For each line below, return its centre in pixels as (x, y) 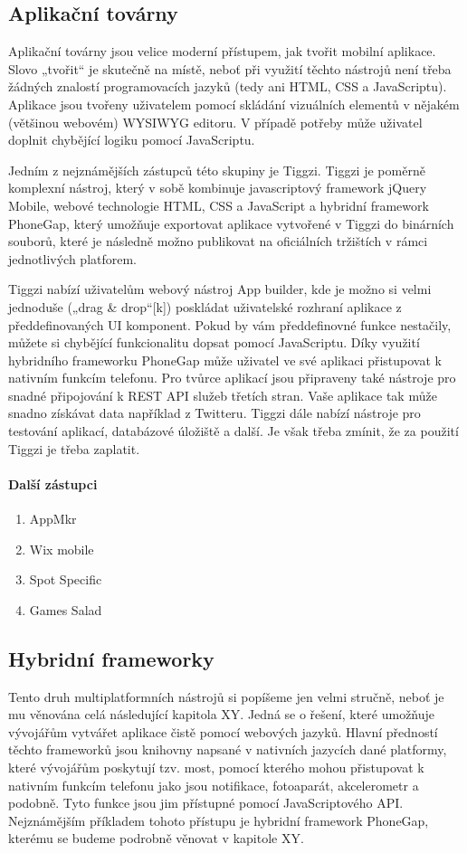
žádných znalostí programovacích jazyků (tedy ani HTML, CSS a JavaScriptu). (228, 86)
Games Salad (66, 609)
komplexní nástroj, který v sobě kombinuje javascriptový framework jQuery (218, 188)
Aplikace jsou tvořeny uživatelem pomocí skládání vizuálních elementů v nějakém (234, 104)
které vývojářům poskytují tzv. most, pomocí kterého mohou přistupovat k (216, 768)
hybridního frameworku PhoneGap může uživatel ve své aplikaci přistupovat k (225, 360)
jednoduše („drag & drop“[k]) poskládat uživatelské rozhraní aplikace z (205, 306)
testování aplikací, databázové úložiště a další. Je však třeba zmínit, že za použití (233, 431)
